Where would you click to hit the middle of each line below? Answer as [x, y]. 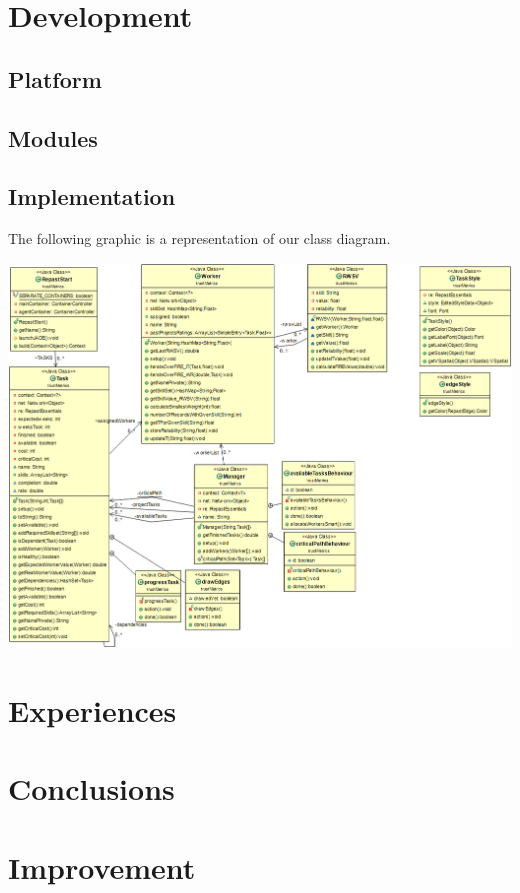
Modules [53, 137]
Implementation [92, 196]
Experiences [92, 709]
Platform [55, 78]
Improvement [102, 866]
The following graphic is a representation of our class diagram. [199, 238]
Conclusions [91, 788]
